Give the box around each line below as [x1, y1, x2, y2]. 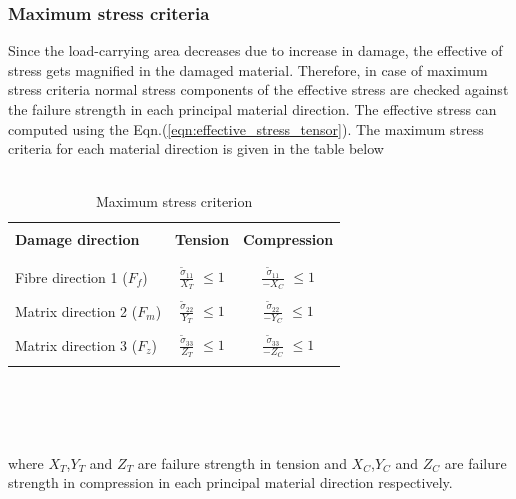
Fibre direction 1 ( [15, 266, 128, 287]
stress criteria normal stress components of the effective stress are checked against [8, 79, 509, 100]
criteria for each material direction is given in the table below [8, 138, 384, 159]
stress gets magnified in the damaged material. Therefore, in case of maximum [8, 59, 488, 80]
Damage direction [15, 229, 140, 250]
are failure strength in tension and [137, 452, 347, 473]
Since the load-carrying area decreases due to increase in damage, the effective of [8, 40, 503, 61]
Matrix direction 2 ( [15, 300, 138, 321]
